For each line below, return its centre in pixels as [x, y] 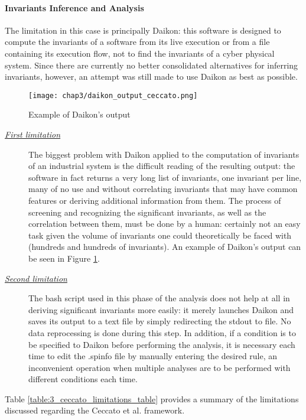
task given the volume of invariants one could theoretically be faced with [160, 235]
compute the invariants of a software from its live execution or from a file [137, 42]
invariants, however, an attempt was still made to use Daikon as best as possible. [151, 76]
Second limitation [36, 278]
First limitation [33, 134]
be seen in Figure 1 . [64, 258]
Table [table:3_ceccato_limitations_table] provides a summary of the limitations [152, 398]
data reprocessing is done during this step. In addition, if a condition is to [162, 332]
